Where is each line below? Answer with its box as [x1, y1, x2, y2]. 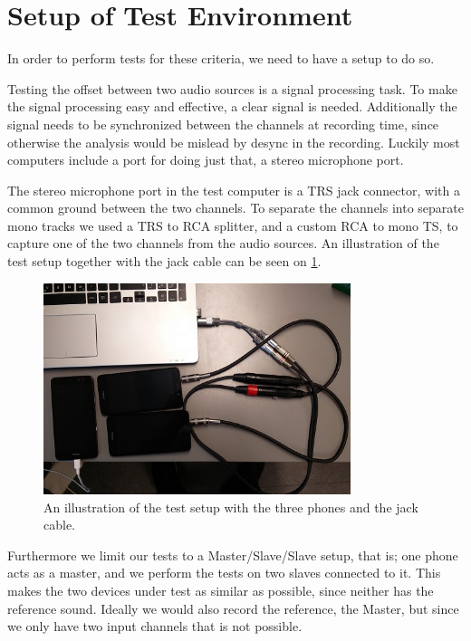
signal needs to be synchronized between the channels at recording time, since [7, 114, 439, 133]
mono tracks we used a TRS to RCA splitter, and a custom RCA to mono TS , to [7, 215, 458, 234]
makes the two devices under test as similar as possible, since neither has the [7, 581, 434, 600]
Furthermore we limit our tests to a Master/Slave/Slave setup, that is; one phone [7, 545, 458, 564]
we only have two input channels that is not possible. [7, 617, 303, 636]
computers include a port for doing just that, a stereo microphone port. [7, 150, 404, 169]
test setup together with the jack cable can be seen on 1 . [7, 252, 322, 271]
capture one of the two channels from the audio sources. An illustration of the [7, 234, 439, 253]
